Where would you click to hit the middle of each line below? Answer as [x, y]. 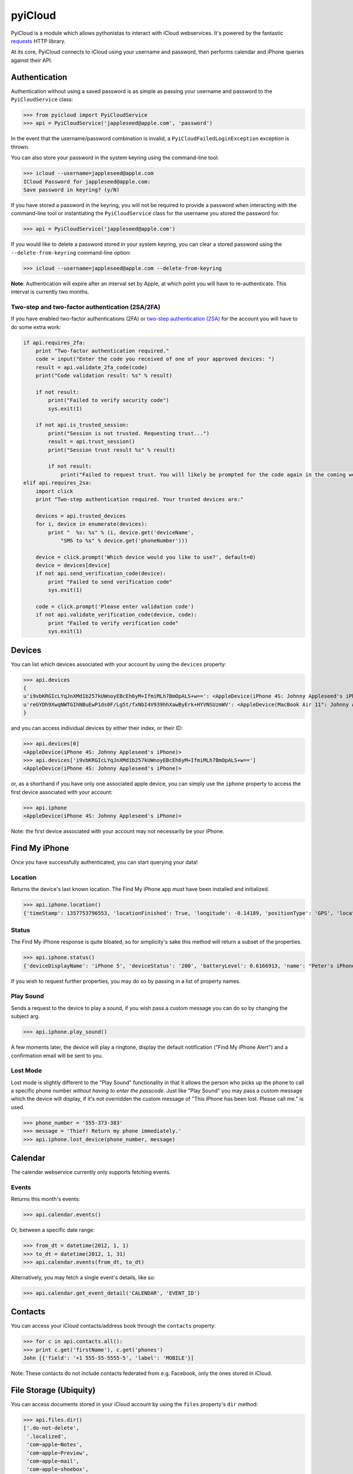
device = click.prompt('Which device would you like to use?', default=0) [146, 557]
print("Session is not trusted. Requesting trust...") [129, 433]
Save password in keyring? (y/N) [71, 190]
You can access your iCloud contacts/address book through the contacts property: [113, 1326]
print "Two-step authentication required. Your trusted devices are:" [140, 499]
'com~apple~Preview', [58, 1453]
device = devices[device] [73, 565]
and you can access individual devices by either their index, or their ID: [97, 728]
